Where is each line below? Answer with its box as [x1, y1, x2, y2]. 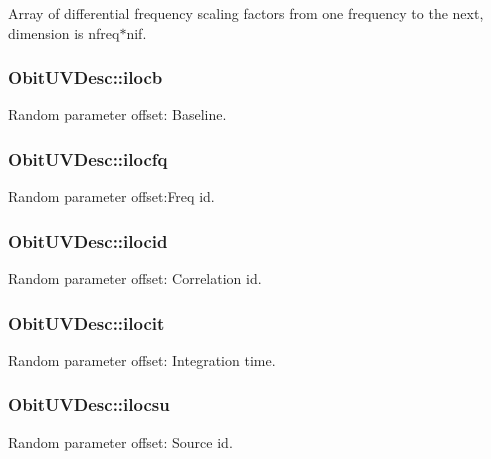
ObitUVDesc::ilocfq [8, 146, 168, 171]
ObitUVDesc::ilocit [8, 310, 165, 335]
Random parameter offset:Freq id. [8, 186, 215, 207]
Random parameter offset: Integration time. [8, 349, 276, 370]
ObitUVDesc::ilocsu [8, 392, 170, 417]
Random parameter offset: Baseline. [8, 104, 227, 125]
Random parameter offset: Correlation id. [8, 268, 262, 289]
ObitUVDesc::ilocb [8, 65, 163, 90]
